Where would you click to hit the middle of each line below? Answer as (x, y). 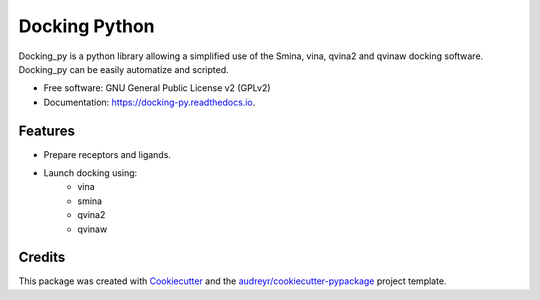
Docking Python (86, 26)
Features (46, 130)
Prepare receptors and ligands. (107, 154)
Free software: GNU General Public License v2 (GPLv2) (157, 88)
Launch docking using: (90, 173)
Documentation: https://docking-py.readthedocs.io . (149, 102)
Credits (42, 257)
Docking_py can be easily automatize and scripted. (123, 69)
